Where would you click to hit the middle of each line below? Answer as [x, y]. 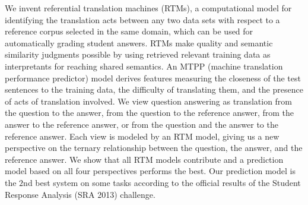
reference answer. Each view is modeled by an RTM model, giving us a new [142, 136]
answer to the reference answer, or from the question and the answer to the [142, 124]
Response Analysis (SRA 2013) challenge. [80, 194]
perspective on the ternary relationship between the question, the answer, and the [154, 148]
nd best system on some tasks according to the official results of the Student [162, 182]
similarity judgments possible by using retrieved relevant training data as [138, 54]
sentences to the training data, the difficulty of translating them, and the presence [154, 89]
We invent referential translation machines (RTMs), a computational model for [148, 8]
